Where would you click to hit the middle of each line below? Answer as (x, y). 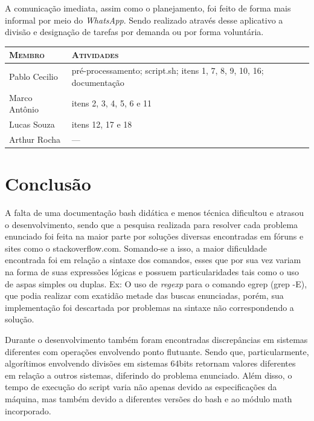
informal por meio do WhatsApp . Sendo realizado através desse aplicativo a (144, 20)
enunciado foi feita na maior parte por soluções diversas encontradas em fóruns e (154, 236)
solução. (20, 319)
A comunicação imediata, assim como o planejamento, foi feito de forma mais (148, 8)
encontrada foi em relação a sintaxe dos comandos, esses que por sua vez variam (153, 260)
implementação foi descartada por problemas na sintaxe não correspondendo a (149, 307)
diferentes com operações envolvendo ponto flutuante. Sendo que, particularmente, (157, 351)
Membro (27, 55)
